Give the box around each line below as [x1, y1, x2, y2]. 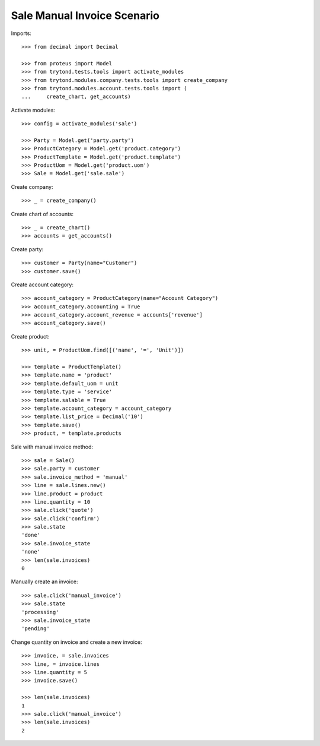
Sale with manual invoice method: [11, 443, 94, 450]
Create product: [11, 333, 50, 340]
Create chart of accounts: [11, 210, 74, 217]
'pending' [21, 625, 50, 632]
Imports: [11, 30, 32, 37]
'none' [21, 548, 41, 555]
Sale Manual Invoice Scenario [11, 9, 160, 22]
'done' [21, 532, 41, 539]
